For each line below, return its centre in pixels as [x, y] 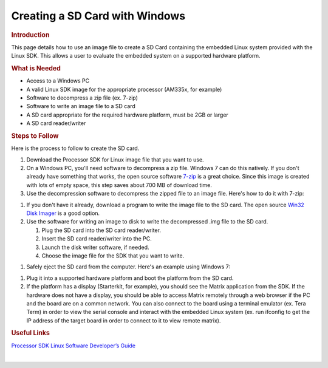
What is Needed [36, 68]
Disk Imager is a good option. [63, 213]
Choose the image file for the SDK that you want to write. [113, 256]
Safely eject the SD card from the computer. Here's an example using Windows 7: [128, 267]
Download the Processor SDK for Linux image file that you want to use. [115, 159]
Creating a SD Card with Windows [98, 16]
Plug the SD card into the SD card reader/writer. [101, 230]
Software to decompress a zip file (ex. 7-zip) [82, 98]
